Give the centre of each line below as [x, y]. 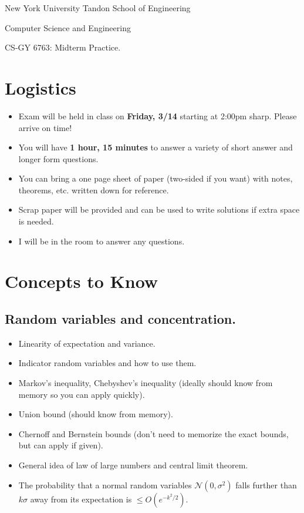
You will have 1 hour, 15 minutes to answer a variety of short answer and [156, 147]
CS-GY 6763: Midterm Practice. [63, 47]
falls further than [266, 484]
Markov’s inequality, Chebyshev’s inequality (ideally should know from [146, 383]
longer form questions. [58, 158]
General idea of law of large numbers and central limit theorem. [133, 465]
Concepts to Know [82, 281]
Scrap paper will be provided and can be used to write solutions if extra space [159, 209]
